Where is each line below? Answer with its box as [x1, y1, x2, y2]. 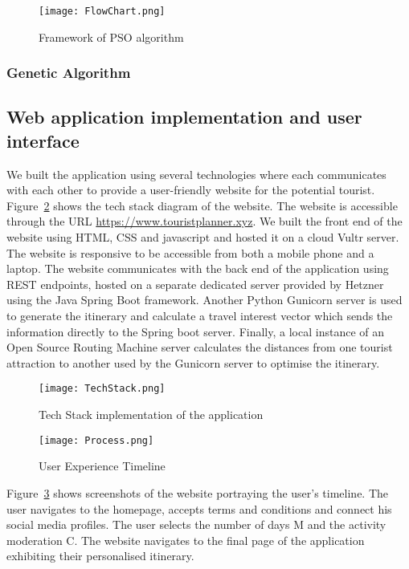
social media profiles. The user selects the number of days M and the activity [6, 516, 387, 533]
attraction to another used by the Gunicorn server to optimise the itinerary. [6, 354, 380, 371]
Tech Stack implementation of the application [39, 406, 264, 423]
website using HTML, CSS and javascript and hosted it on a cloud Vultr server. [6, 229, 399, 246]
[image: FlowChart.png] [39, 6, 166, 17]
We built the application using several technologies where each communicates [6, 165, 387, 182]
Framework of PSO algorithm [39, 28, 184, 45]
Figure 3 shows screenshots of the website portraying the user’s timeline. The [6, 484, 389, 501]
